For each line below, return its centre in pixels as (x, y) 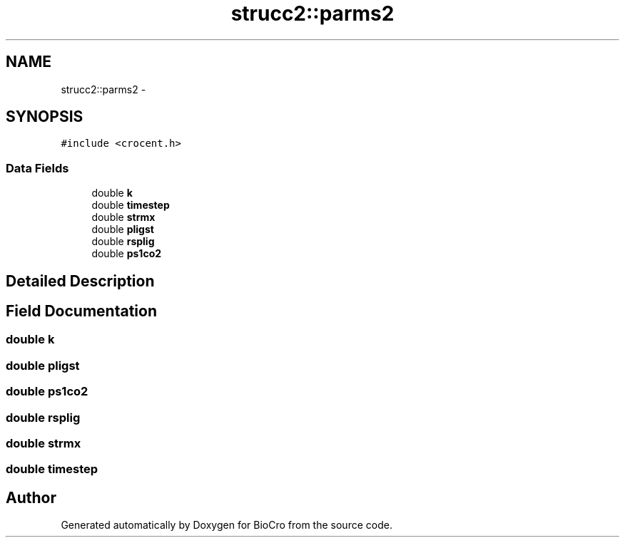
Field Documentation (81, 311)
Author (31, 497)
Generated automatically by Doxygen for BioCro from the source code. (227, 525)
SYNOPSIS (45, 117)
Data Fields (37, 168)
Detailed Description (80, 281)
